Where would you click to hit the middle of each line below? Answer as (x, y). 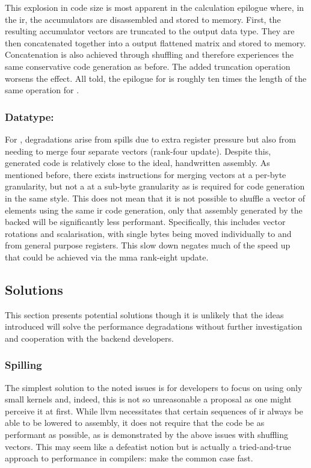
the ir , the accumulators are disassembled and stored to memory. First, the (143, 19)
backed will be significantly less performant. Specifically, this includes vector (145, 222)
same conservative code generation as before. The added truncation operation (148, 66)
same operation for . (42, 90)
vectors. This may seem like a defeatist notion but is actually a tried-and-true (148, 446)
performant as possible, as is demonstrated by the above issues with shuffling (147, 435)
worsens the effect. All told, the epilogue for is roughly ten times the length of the (156, 78)
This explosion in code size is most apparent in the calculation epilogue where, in (155, 7)
